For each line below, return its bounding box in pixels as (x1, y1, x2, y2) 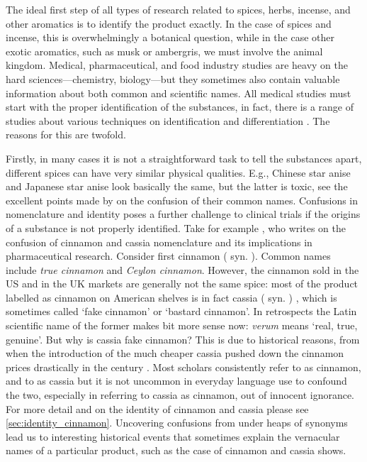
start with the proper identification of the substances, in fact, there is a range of (6, 99, 354, 114)
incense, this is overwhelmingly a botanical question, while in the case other (6, 30, 335, 45)
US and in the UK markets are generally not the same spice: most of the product (6, 276, 358, 291)
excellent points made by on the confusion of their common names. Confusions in (6, 192, 358, 207)
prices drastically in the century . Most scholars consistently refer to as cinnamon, (6, 359, 361, 374)
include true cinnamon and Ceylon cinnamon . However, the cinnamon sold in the (6, 262, 359, 277)
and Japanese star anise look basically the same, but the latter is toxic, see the (6, 179, 348, 194)
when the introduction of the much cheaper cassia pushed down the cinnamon (6, 346, 344, 361)
